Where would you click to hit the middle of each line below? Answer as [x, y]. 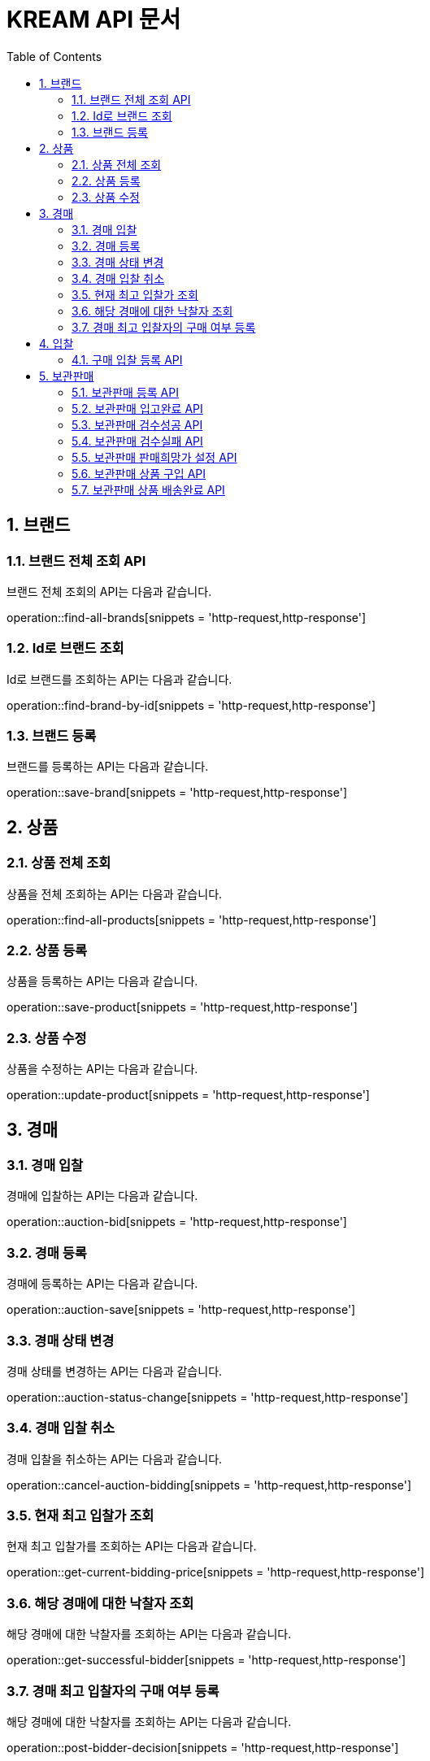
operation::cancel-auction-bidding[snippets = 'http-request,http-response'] [209, 1485]
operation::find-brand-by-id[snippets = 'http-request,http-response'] [191, 705]
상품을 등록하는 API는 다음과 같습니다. [102, 981]
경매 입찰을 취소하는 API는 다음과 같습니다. [115, 1459]
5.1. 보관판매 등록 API [125, 392]
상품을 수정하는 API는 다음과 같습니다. [102, 1069]
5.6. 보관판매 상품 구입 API [139, 473]
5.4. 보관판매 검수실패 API [137, 441]
